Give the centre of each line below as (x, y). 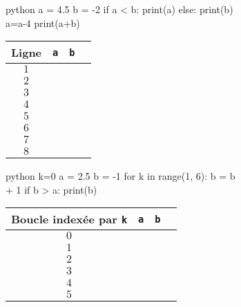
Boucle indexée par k (69, 219)
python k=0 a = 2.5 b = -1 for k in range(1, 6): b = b (120, 176)
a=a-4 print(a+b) (43, 22)
